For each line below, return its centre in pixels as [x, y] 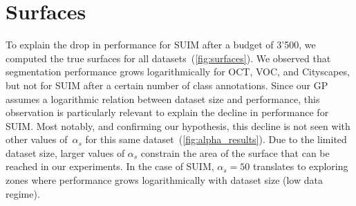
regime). [23, 193]
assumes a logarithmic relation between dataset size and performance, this [163, 99]
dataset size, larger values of [65, 152]
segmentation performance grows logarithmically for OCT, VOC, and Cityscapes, [178, 72]
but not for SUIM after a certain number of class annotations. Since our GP [167, 85]
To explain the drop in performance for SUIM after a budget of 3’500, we [161, 45]
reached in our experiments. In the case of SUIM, [110, 166]
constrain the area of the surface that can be [235, 152]
